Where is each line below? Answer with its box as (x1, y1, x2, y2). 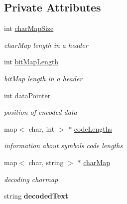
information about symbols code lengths (4, 140, 123, 151)
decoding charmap (4, 174, 58, 184)
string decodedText (4, 191, 69, 201)
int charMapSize (4, 23, 54, 33)
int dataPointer (4, 90, 51, 100)
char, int (28, 123, 55, 134)
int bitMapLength (4, 56, 59, 67)
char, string (28, 157, 64, 167)
